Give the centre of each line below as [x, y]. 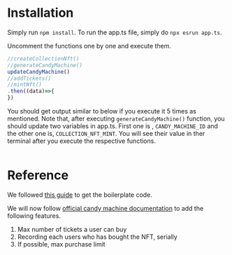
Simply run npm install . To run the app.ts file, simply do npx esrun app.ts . [115, 32]
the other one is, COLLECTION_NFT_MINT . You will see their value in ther [106, 134]
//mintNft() [24, 85]
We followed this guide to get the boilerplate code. [80, 195]
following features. [34, 216]
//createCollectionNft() [43, 58]
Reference [38, 175]
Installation [41, 13]
